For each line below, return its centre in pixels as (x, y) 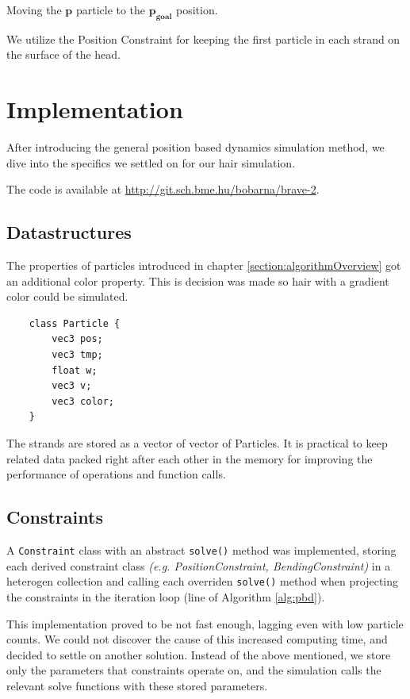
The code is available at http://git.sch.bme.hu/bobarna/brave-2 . (163, 189)
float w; (75, 370)
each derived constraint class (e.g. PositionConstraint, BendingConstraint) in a (199, 565)
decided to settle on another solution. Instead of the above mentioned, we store (199, 654)
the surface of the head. (64, 54)
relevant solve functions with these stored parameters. (137, 685)
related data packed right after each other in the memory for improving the (190, 458)
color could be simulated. (67, 296)
